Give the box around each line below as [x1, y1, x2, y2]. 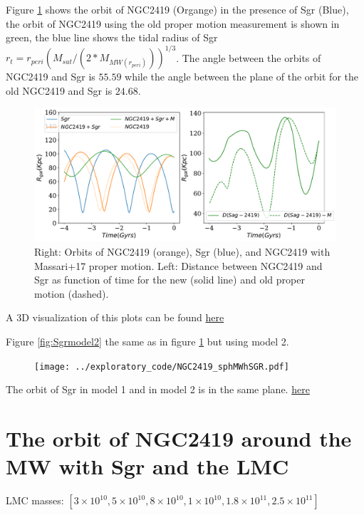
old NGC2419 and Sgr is [6, 83, 113, 98]
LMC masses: [6, 493, 64, 508]
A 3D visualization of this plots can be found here [6, 310, 224, 325]
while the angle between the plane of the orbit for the [125, 69, 358, 84]
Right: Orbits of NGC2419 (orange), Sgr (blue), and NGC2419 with [34, 244, 331, 259]
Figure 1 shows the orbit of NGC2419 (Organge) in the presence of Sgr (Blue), [6, 2, 349, 16]
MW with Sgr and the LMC [6, 452, 289, 481]
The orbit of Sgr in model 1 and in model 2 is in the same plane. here [6, 382, 310, 397]
